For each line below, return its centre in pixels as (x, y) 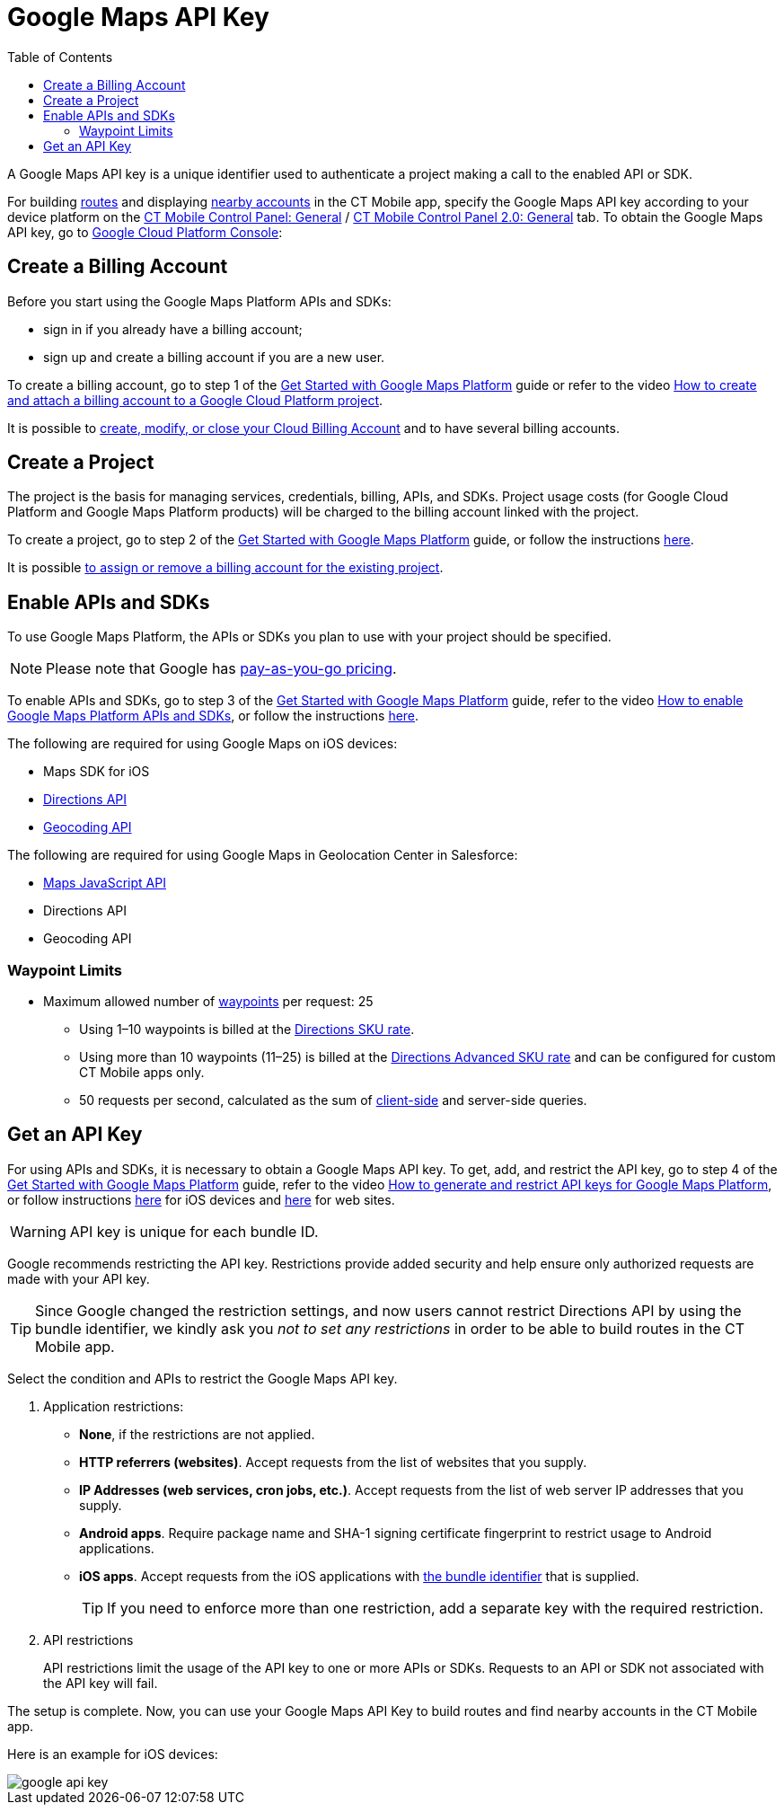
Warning (38, 1231)
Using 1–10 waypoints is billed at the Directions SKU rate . (247, 1030)
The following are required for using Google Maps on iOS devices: (203, 744)
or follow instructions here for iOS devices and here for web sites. (201, 1199)
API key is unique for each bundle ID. (194, 1231)
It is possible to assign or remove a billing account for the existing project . (225, 568)
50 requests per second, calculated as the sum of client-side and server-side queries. (333, 1100)
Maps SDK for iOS (97, 772)
